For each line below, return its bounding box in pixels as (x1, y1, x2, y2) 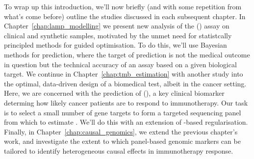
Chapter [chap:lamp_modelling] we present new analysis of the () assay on (4, 21, 229, 31)
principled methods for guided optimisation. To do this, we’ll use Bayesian (4, 40, 227, 50)
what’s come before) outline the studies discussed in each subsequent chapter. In (4, 11, 246, 21)
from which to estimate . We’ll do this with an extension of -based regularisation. (4, 117, 248, 127)
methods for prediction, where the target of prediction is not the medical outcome (4, 49, 250, 59)
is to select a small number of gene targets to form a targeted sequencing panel (4, 107, 241, 117)
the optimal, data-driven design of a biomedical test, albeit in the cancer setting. (4, 78, 247, 88)
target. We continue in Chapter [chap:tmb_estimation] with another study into (4, 69, 243, 79)
